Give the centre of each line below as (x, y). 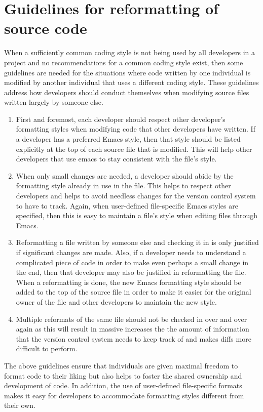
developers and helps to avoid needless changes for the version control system (136, 196)
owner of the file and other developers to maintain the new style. (116, 301)
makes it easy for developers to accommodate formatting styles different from (124, 395)
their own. (20, 405)
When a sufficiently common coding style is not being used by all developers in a (130, 52)
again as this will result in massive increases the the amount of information (133, 329)
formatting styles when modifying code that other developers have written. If (136, 129)
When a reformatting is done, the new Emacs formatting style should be (128, 282)
